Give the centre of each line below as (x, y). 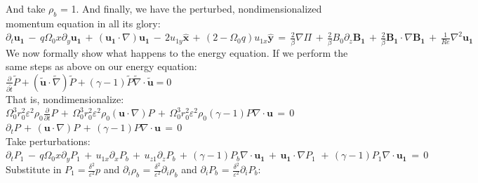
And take (26, 8)
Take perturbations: (48, 141)
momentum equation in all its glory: (83, 23)
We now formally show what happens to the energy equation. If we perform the (177, 52)
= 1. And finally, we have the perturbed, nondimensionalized (191, 8)
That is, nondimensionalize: (65, 99)
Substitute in (34, 169)
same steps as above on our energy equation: (101, 66)
